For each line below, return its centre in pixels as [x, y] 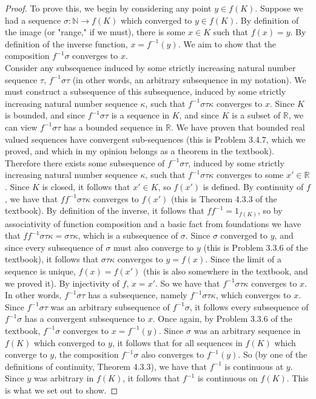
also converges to [173, 354]
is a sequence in [140, 115]
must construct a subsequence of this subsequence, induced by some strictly [146, 91]
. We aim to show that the [227, 43]
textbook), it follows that [52, 259]
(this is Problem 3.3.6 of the [256, 247]
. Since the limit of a [243, 259]
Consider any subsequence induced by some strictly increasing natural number [150, 67]
